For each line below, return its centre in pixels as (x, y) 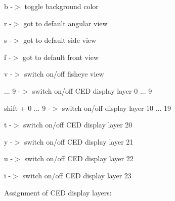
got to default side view (60, 40)
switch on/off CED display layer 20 (78, 125)
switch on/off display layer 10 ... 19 (117, 108)
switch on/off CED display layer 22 (79, 158)
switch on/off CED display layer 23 (77, 175)
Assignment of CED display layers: (58, 192)
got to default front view (61, 57)
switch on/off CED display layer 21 (79, 141)
